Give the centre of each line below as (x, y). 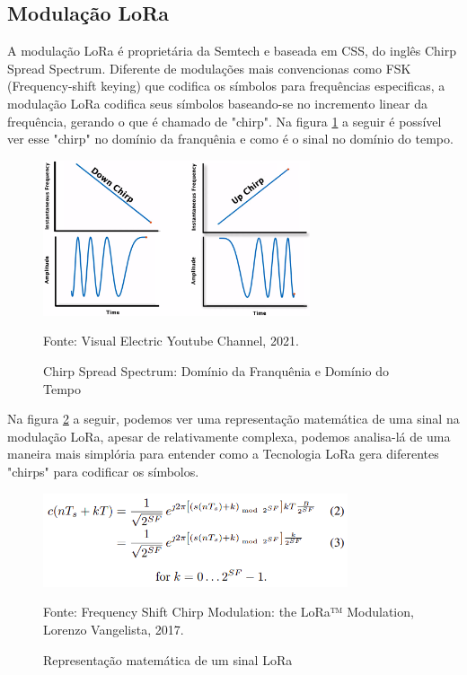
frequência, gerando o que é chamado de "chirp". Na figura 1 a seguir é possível (225, 121)
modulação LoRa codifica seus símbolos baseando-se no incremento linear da (217, 103)
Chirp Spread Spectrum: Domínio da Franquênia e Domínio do (216, 370)
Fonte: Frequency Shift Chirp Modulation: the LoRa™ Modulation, (229, 612)
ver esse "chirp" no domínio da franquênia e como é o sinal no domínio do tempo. (230, 139)
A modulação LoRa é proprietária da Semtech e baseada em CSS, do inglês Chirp (232, 51)
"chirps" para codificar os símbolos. (103, 471)
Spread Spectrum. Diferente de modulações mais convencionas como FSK (209, 68)
